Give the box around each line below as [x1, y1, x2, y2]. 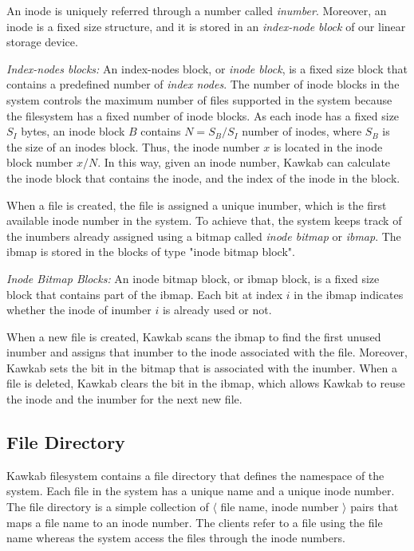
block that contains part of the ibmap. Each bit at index [6, 285, 283, 302]
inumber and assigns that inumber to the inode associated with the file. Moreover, [6, 344, 408, 360]
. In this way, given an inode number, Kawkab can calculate [97, 154, 391, 171]
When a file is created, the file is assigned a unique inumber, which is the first [6, 196, 387, 213]
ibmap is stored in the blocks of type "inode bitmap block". [6, 243, 295, 260]
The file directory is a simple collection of [6, 498, 209, 515]
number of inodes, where [242, 123, 362, 140]
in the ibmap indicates [294, 285, 404, 302]
